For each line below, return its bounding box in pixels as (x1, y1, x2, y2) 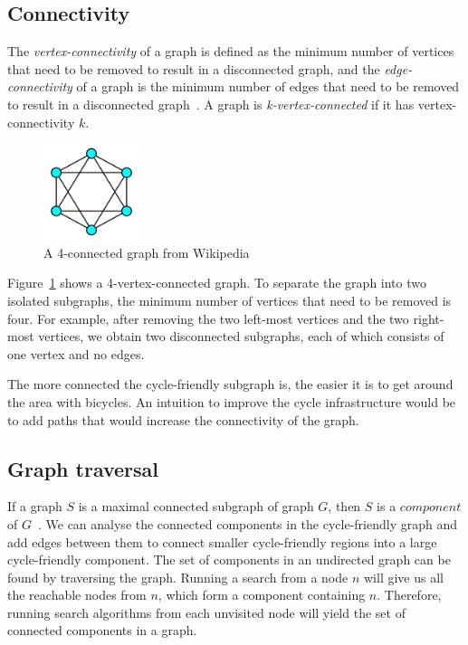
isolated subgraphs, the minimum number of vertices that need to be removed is (7, 290, 452, 309)
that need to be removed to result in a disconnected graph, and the (7, 59, 380, 78)
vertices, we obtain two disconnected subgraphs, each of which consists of (38, 327, 444, 346)
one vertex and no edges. (7, 344, 145, 363)
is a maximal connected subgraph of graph (78, 497, 314, 516)
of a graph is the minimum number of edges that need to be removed (76, 77, 460, 96)
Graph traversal (7, 454, 159, 482)
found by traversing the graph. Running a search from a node (7, 567, 349, 586)
